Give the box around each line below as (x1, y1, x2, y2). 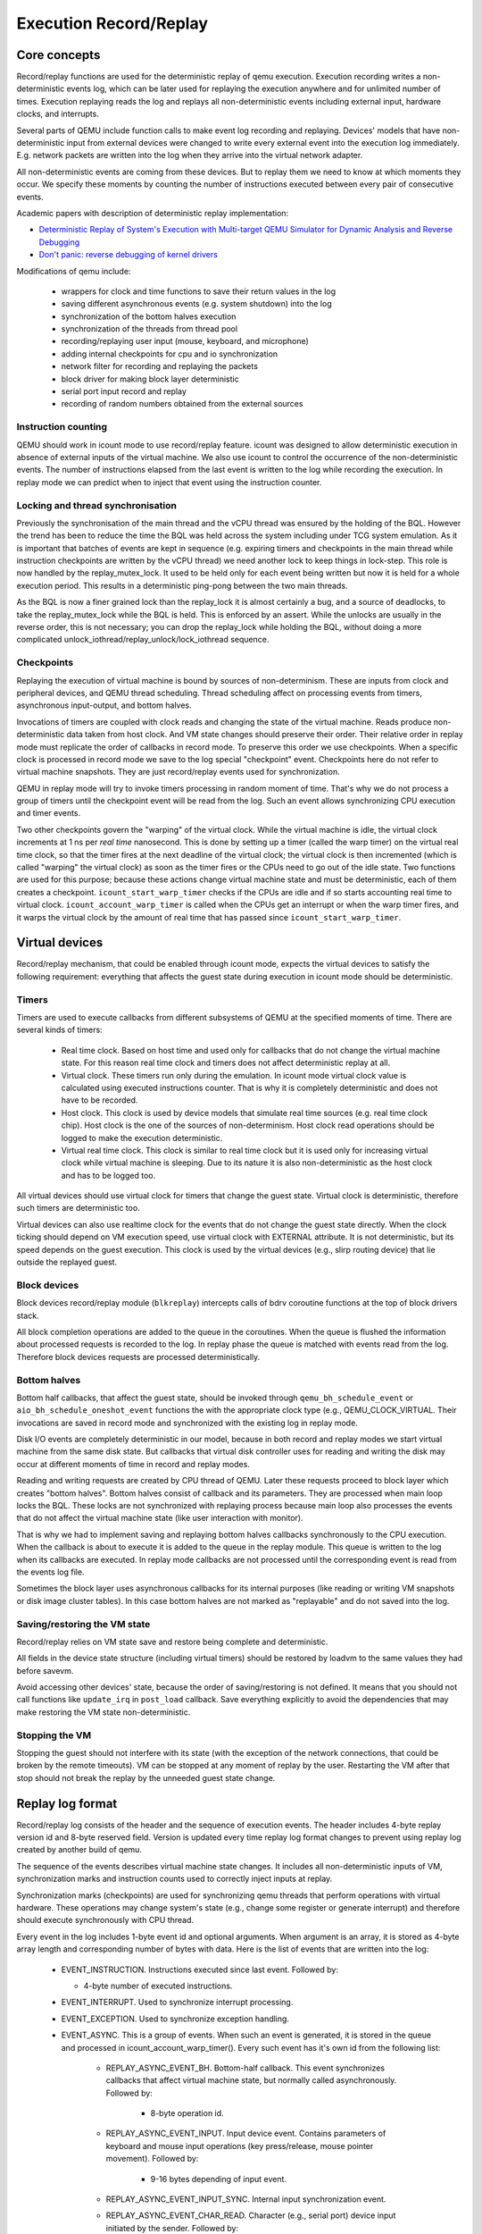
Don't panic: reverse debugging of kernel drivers (38, 249, 219, 260)
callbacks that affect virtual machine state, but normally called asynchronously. (105, 2075, 397, 2086)
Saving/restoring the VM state (16, 1617, 151, 1630)
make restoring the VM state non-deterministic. (16, 1707, 191, 1717)
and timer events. (16, 808, 81, 819)
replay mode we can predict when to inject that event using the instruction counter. (16, 476, 322, 487)
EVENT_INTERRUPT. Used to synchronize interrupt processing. (61, 1997, 294, 2008)
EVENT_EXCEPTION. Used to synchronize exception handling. (61, 2013, 290, 2024)
